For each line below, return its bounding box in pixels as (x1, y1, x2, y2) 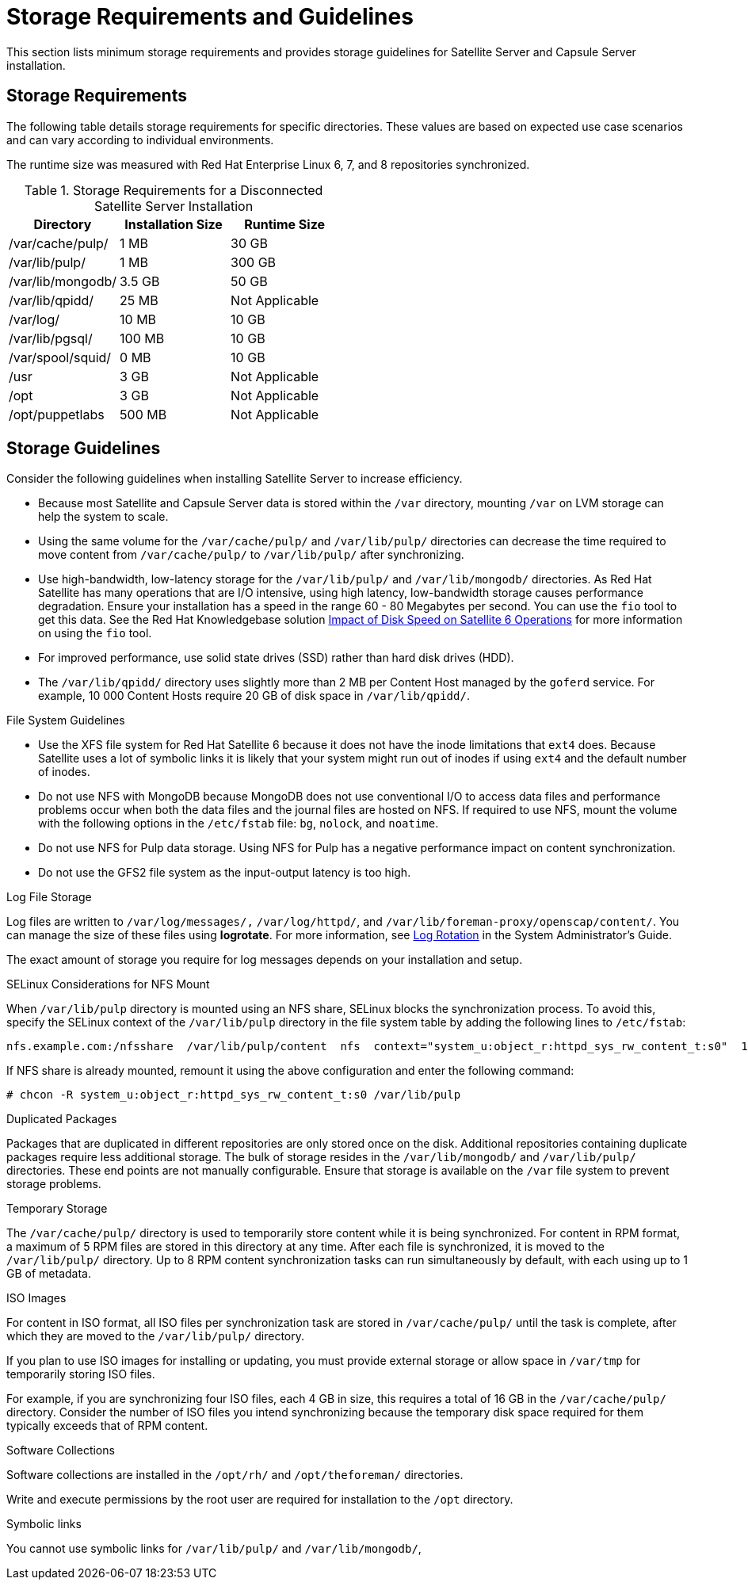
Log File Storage (6, 890, 92, 904)
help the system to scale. (38, 510, 169, 524)
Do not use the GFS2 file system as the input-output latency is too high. (38, 866, 411, 880)
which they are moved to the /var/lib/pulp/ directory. (6, 1329, 305, 1343)
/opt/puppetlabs (9, 406, 105, 422)
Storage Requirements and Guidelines (6, 3, 414, 30)
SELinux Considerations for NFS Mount (6, 977, 210, 992)
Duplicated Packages (6, 1112, 117, 1126)
